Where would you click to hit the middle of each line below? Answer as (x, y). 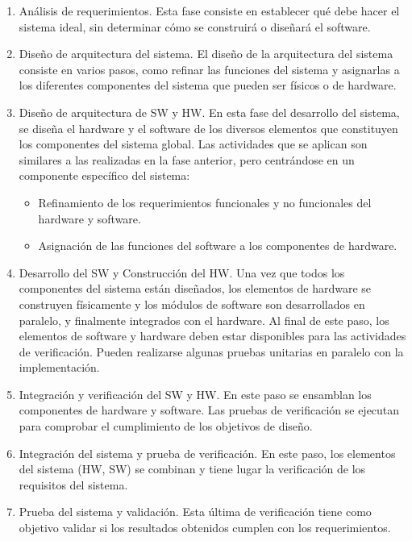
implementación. (59, 367)
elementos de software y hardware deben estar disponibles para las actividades (212, 336)
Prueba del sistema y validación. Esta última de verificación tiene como (195, 512)
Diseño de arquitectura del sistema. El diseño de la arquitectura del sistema (206, 54)
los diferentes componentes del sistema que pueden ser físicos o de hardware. (208, 85)
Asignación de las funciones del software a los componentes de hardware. (218, 246)
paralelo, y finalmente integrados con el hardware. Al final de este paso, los (204, 320)
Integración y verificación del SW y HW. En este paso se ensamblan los (195, 394)
